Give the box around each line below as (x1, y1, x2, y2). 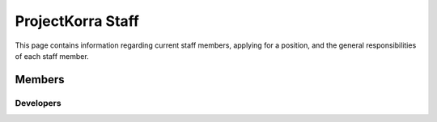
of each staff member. (15, 51, 89, 61)
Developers (15, 97, 62, 108)
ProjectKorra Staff (15, 12, 139, 30)
